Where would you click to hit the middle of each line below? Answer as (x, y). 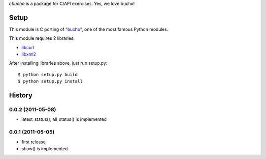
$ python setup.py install (50, 81)
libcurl (28, 47)
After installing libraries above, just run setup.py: (58, 63)
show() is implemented (45, 148)
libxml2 (29, 54)
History (21, 95)
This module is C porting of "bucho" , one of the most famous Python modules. (89, 29)
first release (34, 142)
